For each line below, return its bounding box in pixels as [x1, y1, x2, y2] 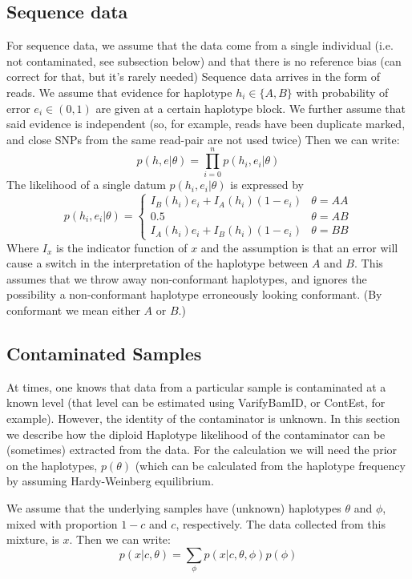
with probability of [296, 83, 389, 100]
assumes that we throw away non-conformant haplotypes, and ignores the [6, 270, 367, 287]
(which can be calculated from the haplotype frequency [135, 456, 406, 473]
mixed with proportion [6, 515, 118, 532]
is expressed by [230, 176, 304, 193]
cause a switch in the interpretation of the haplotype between [6, 255, 309, 271]
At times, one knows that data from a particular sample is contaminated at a [6, 378, 386, 395]
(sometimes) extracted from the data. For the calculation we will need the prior [6, 441, 398, 458]
